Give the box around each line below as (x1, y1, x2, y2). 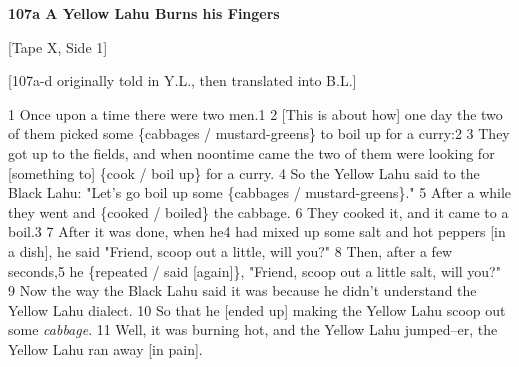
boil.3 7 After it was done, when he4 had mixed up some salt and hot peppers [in (8, 221, 506, 242)
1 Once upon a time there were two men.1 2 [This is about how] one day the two (8, 103, 503, 124)
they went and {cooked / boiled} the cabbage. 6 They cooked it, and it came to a (8, 201, 509, 222)
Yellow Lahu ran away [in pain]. (8, 338, 203, 359)
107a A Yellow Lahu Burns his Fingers (8, 3, 280, 23)
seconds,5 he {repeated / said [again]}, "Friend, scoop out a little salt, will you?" (8, 260, 501, 281)
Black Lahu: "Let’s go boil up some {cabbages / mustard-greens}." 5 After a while (8, 182, 512, 203)
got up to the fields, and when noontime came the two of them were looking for (8, 142, 495, 163)
